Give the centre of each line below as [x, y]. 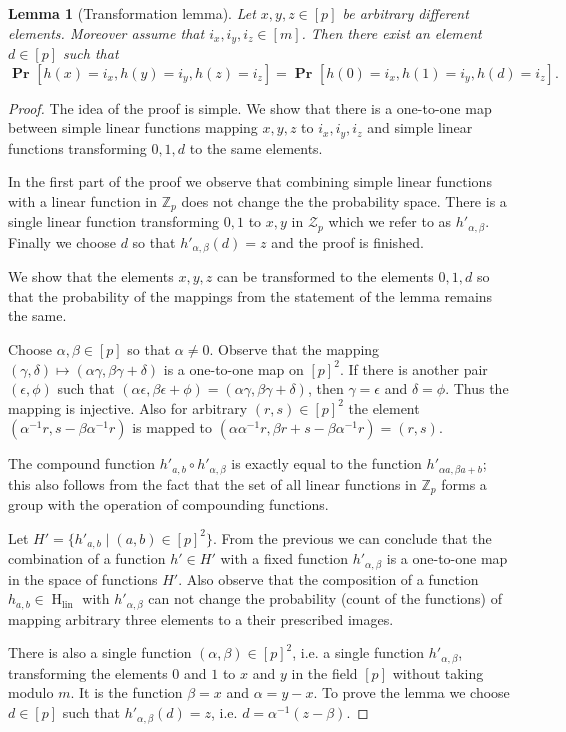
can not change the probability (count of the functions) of [325, 598]
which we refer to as [390, 221]
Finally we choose [62, 241]
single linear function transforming [114, 221]
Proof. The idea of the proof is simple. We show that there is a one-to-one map [250, 107]
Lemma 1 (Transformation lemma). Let [132, 13]
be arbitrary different [405, 13]
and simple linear [420, 127]
